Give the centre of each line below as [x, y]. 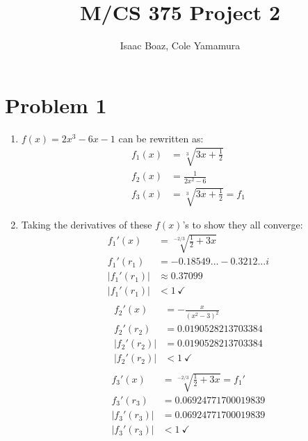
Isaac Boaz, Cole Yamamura [180, 45]
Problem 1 [56, 105]
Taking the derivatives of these [87, 225]
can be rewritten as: [161, 138]
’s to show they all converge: [243, 225]
